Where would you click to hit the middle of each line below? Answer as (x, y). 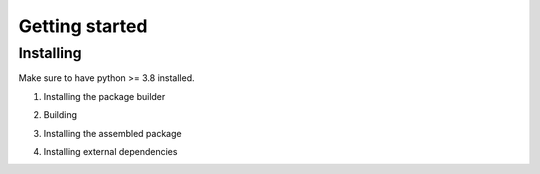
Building (60, 115)
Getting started (83, 26)
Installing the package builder (104, 96)
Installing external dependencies (110, 151)
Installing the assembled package (112, 133)
